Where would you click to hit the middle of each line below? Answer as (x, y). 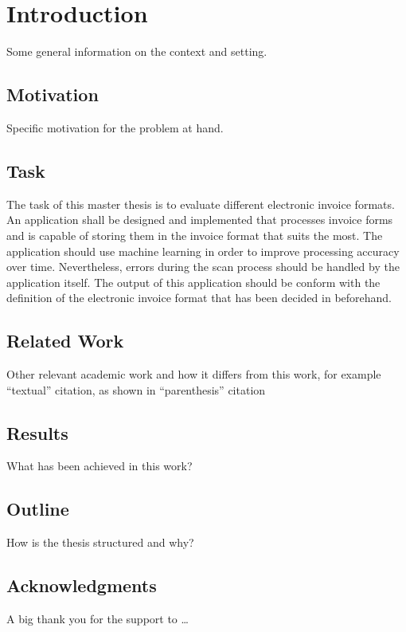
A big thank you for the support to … (98, 619)
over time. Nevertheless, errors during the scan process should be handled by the (203, 267)
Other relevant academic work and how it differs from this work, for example (194, 374)
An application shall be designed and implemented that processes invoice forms (200, 220)
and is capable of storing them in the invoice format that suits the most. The (195, 235)
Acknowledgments (82, 585)
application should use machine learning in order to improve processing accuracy (203, 251)
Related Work (65, 341)
